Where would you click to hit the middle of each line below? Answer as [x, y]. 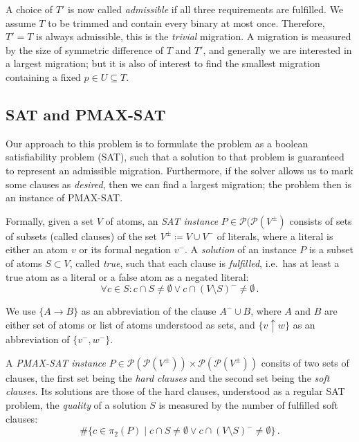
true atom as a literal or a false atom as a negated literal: [127, 276]
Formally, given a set [50, 220]
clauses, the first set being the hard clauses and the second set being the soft [168, 377]
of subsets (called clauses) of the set [81, 236]
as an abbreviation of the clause [149, 311]
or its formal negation [125, 249]
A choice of [29, 9]
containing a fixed [43, 76]
